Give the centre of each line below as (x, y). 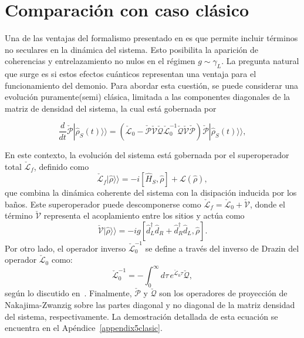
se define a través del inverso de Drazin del (222, 248)
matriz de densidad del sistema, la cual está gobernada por (111, 108)
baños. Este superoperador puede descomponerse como (103, 204)
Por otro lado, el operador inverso (65, 248)
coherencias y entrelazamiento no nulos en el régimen (100, 61)
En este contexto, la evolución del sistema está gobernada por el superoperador (147, 154)
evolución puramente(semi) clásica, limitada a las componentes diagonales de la (148, 97)
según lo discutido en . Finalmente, (68, 293)
